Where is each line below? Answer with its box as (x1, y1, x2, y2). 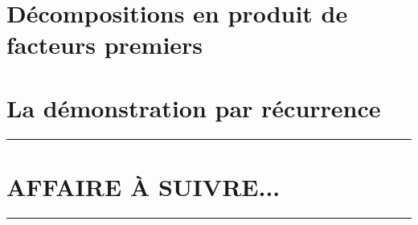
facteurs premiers (6, 28, 203, 61)
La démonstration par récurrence (6, 91, 381, 124)
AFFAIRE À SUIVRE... (6, 170, 281, 202)
